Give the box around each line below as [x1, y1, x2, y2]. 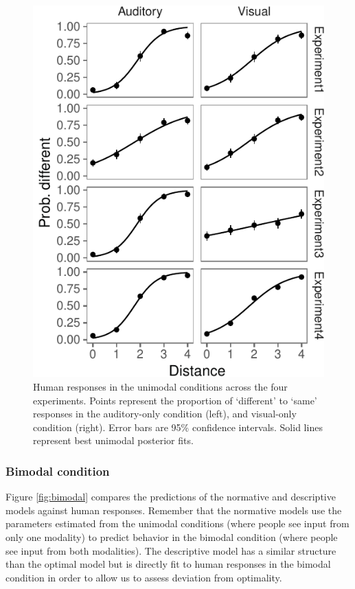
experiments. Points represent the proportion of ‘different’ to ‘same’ [33, 393, 317, 407]
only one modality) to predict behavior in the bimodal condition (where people [5, 530, 338, 544]
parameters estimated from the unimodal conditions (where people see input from [5, 516, 350, 531]
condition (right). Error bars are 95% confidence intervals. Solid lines [33, 419, 323, 434]
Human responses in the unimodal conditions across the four [33, 380, 288, 394]
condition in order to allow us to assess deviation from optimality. [5, 570, 282, 584]
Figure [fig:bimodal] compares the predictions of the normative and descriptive [5, 489, 336, 504]
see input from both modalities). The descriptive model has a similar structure [5, 543, 336, 557]
